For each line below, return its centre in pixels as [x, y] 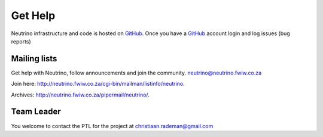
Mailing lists [34, 59]
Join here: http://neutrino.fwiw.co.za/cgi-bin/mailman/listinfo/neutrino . [98, 84]
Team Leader [36, 112]
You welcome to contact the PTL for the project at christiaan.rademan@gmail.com [112, 126]
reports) [21, 41]
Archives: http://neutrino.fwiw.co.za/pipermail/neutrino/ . [80, 95]
